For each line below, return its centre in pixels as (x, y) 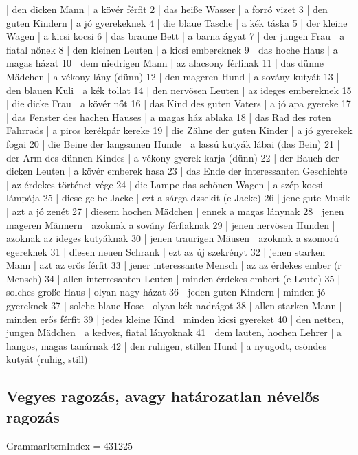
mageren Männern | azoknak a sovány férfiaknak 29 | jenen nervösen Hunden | (171, 224)
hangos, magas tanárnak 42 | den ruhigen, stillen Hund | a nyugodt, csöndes (167, 345)
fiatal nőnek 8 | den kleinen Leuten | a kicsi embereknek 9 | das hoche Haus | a (172, 49)
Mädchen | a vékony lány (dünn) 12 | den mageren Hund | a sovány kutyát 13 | (173, 76)
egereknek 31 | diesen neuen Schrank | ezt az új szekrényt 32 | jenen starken (166, 251)
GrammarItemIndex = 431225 (70, 445)
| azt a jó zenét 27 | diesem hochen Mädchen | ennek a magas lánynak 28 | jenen (175, 211)
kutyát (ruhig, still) (47, 359)
